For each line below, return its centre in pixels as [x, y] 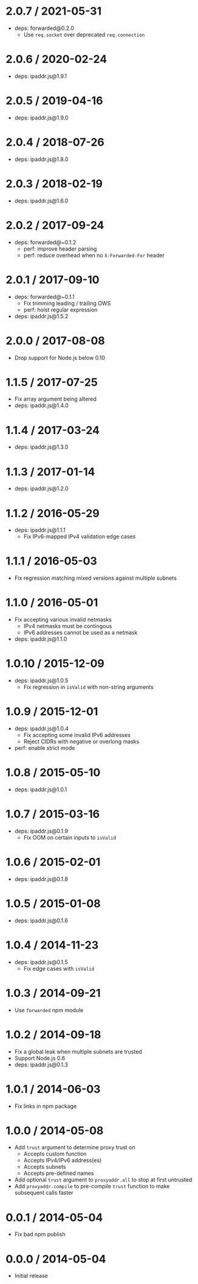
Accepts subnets [45, 1167]
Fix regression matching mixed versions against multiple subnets [95, 578]
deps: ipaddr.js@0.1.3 [41, 1065]
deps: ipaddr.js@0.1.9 [41, 831]
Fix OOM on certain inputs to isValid [70, 837]
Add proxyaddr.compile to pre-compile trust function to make [92, 1186]
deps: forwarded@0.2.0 [44, 28]
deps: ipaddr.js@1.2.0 [42, 488]
